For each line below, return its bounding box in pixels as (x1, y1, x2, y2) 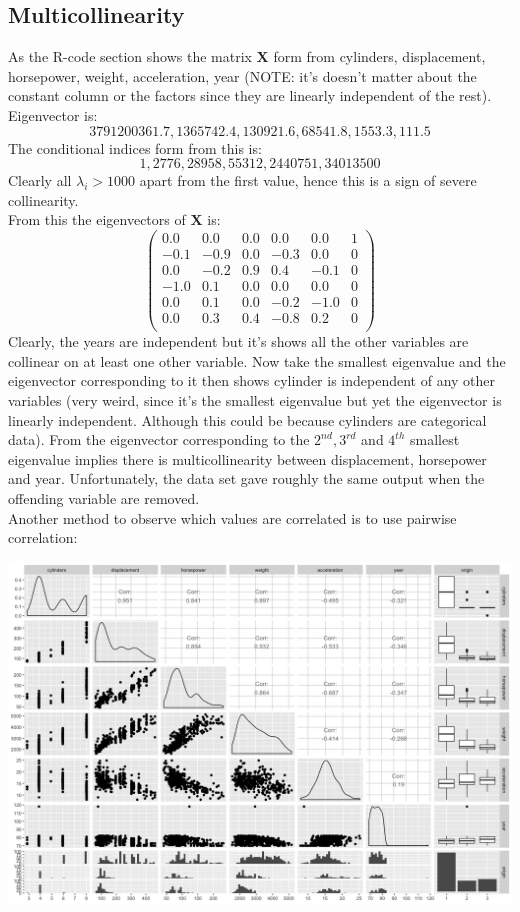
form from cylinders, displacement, (273, 46, 486, 67)
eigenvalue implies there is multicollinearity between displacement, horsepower (8, 448, 487, 469)
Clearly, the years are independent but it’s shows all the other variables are (8, 331, 469, 352)
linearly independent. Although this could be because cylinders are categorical (8, 409, 487, 430)
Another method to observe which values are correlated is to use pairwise (8, 507, 457, 528)
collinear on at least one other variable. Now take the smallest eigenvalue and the (8, 350, 506, 371)
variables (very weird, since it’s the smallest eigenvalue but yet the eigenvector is (8, 390, 502, 411)
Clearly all (8, 170, 72, 191)
